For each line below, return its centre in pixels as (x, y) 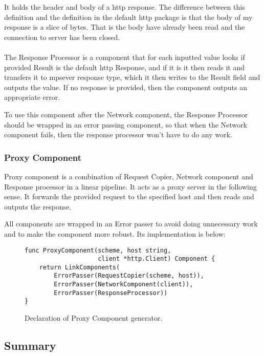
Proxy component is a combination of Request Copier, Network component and (129, 176)
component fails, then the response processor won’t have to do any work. (118, 134)
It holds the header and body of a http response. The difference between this (125, 7)
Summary (30, 345)
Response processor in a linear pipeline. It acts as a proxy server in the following (130, 186)
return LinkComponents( (80, 267)
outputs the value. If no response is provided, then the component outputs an (126, 87)
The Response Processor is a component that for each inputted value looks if (125, 57)
